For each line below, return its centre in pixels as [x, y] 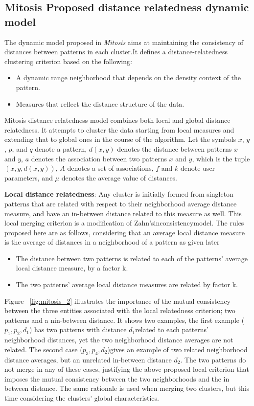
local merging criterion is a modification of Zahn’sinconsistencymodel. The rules [124, 223]
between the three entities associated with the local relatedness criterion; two [120, 310]
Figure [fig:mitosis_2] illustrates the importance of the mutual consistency [118, 301]
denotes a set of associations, [110, 168]
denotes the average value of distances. [119, 177]
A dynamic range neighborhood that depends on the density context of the [128, 78]
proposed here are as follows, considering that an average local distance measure [125, 232]
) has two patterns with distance [78, 329]
